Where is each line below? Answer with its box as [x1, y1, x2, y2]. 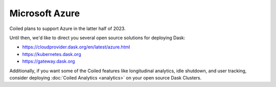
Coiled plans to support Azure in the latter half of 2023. [9, 25, 126, 32]
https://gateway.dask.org [22, 59, 75, 65]
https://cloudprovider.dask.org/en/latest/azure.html [22, 44, 130, 50]
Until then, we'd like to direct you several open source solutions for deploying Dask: [9, 35, 186, 41]
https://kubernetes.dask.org [22, 51, 81, 57]
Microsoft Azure [9, 8, 80, 19]
